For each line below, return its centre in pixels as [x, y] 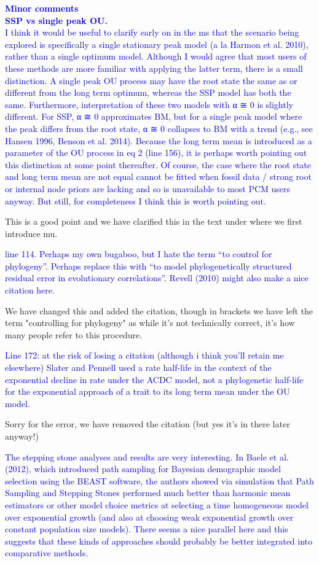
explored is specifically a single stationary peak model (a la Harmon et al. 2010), [157, 44]
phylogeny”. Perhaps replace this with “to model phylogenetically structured [148, 266]
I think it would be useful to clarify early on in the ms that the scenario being [152, 32]
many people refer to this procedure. [74, 334]
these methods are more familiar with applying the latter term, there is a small [154, 68]
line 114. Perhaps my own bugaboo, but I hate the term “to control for [139, 254]
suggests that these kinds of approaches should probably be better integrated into [159, 541]
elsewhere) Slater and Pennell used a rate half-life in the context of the [138, 367]
